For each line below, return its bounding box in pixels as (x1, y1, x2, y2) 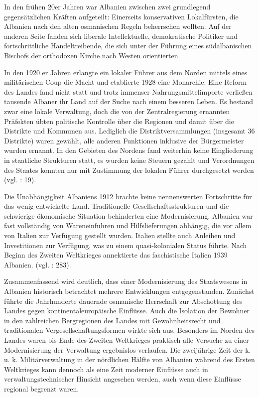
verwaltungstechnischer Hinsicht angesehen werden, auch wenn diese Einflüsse (4, 374, 241, 384)
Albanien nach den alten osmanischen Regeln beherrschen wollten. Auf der (4, 21, 232, 31)
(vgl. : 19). (4, 174, 36, 185)
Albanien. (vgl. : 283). (4, 259, 71, 269)
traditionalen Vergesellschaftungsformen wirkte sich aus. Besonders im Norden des (4, 325, 255, 335)
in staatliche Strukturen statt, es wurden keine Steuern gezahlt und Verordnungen (4, 154, 255, 165)
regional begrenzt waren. (4, 383, 79, 394)
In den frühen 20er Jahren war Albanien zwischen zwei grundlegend (4, 1, 211, 11)
